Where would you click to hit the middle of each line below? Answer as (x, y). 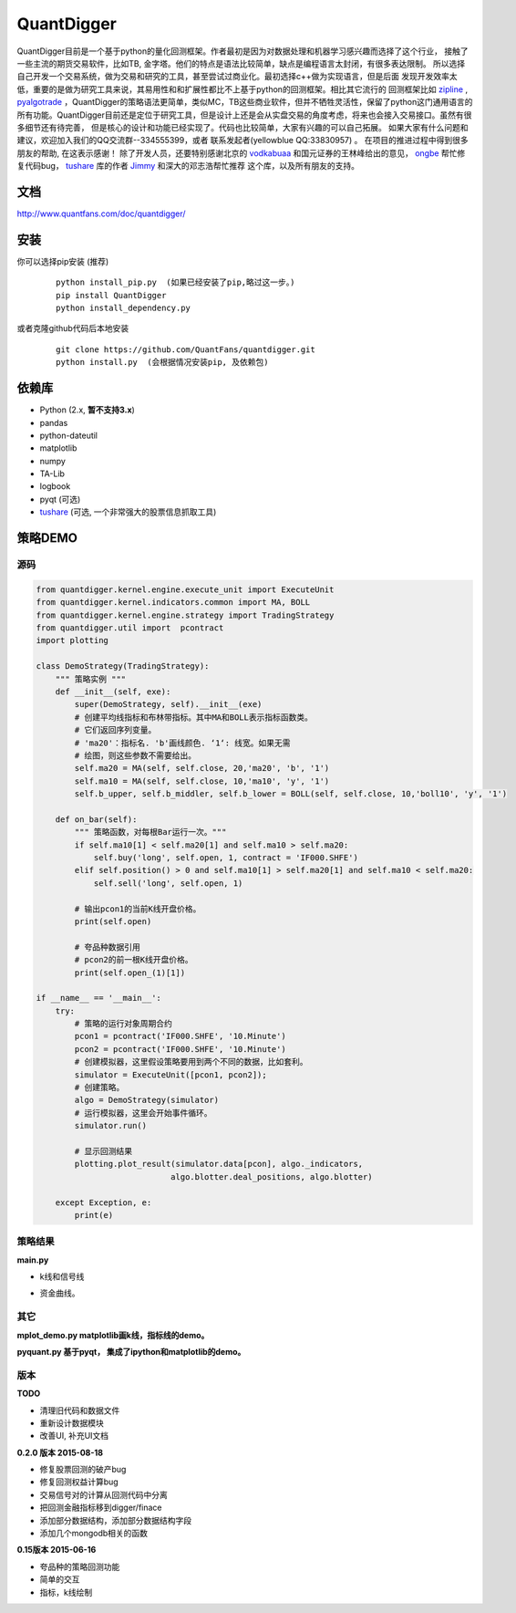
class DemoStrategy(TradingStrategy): (123, 666)
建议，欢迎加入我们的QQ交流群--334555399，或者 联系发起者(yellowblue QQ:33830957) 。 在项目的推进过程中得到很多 (243, 140)
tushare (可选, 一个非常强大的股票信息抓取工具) (128, 512)
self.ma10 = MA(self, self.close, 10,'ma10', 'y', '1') (202, 781)
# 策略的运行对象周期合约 (123, 1024)
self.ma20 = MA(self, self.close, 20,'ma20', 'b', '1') (202, 768)
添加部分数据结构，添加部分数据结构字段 (115, 1520)
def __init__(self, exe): (113, 692)
